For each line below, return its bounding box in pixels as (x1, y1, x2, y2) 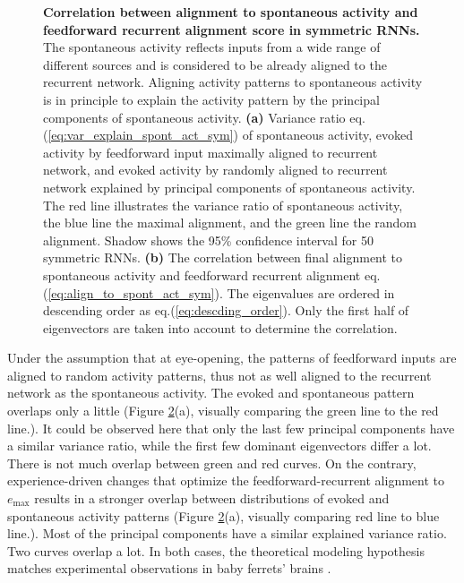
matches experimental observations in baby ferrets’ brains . (7, 559, 331, 578)
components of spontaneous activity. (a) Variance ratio (43, 107, 346, 126)
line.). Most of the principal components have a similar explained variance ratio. (7, 524, 447, 543)
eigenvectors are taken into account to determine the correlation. (43, 318, 398, 337)
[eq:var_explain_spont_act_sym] (47, 125, 234, 144)
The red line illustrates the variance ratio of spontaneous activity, (43, 195, 403, 214)
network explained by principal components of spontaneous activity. (43, 177, 416, 196)
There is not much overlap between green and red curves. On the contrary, (7, 453, 417, 472)
